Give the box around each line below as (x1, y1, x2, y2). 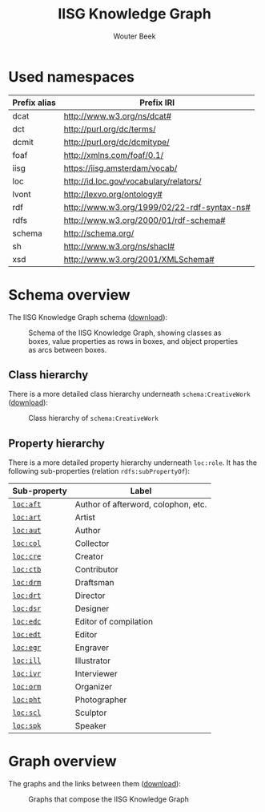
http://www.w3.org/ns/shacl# (63, 240, 175, 252)
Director (74, 590, 106, 601)
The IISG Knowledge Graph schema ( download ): (8, 312, 168, 321)
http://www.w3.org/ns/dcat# (63, 110, 172, 121)
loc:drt (12, 591, 42, 600)
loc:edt (12, 630, 42, 640)
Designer (74, 603, 110, 614)
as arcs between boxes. (28, 345, 107, 354)
